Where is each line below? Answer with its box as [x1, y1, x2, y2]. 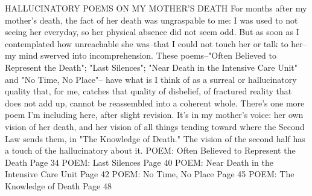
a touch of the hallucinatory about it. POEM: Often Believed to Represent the [5, 144, 296, 157]
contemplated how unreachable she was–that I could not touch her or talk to [5, 37, 288, 50]
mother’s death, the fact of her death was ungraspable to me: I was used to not [5, 13, 298, 26]
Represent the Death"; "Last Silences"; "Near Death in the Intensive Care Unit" [5, 60, 298, 73]
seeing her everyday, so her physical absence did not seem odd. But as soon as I [5, 25, 299, 38]
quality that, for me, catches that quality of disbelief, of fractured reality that [5, 85, 292, 97]
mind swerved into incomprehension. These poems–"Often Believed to [19, 49, 276, 62]
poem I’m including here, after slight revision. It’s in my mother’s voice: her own [5, 108, 304, 121]
